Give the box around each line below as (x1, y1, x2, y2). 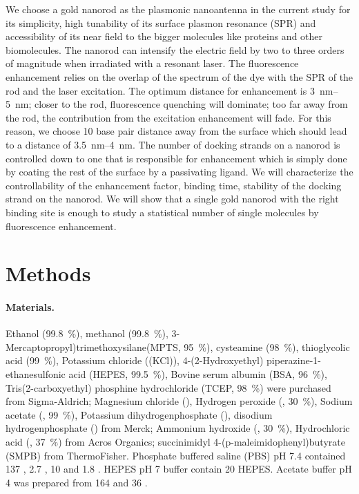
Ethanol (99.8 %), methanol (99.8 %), (6, 326, 168, 341)
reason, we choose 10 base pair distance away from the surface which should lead (6, 124, 347, 138)
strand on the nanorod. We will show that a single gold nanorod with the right (6, 191, 339, 206)
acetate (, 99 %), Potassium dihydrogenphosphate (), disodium (6, 407, 273, 421)
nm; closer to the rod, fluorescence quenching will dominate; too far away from (14, 97, 348, 111)
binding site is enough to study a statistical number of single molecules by (6, 205, 319, 219)
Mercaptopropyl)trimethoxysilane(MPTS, (6, 339, 181, 354)
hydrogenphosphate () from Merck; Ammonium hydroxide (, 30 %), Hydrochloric (6, 421, 350, 435)
